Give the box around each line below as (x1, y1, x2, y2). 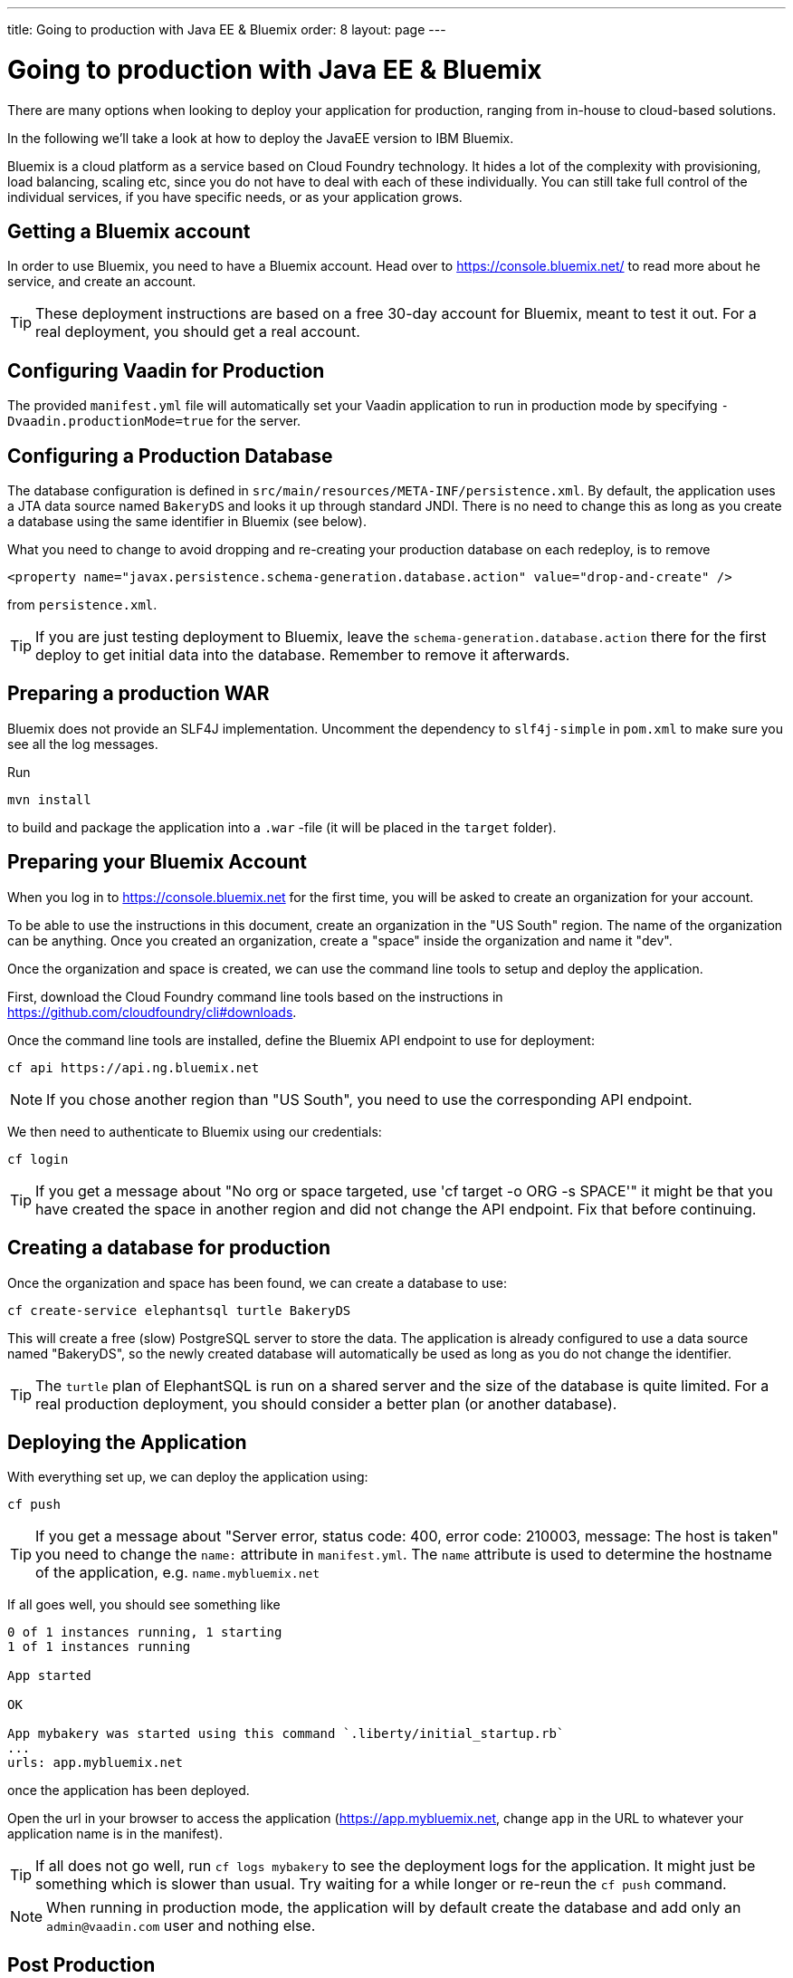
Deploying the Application (7, 1430, 247, 1454)
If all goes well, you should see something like (7, 1597, 281, 1613)
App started (7, 1668, 91, 1684)
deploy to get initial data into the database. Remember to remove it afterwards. (35, 646, 570, 665)
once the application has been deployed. (7, 1782, 250, 1799)
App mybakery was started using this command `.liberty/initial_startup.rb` (7, 1726, 565, 1742)
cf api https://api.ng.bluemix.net (7, 1060, 260, 1075)
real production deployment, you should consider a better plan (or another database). (35, 1394, 617, 1413)
